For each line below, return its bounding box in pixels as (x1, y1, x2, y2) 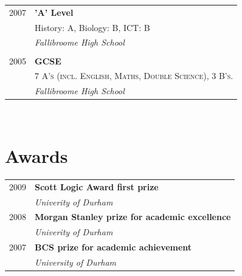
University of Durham (35, 256, 117, 268)
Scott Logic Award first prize (35, 180, 159, 193)
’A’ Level (35, 5, 74, 18)
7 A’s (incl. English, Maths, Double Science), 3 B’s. (35, 69, 233, 82)
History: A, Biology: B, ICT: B (35, 21, 150, 33)
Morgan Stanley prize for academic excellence (35, 210, 231, 223)
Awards (5, 143, 68, 168)
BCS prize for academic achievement (35, 241, 192, 254)
